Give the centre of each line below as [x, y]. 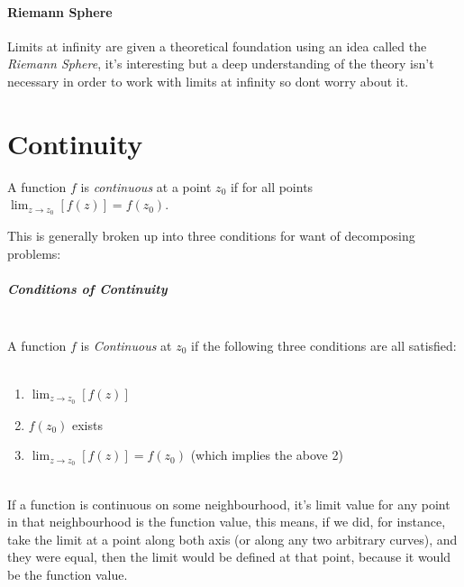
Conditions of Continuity [87, 288]
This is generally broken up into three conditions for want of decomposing [211, 236]
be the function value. [68, 574]
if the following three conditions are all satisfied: [324, 345]
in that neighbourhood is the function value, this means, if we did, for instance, [227, 522]
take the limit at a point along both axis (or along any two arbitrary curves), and [232, 539]
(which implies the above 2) [267, 455]
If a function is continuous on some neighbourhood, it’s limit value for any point [229, 504]
